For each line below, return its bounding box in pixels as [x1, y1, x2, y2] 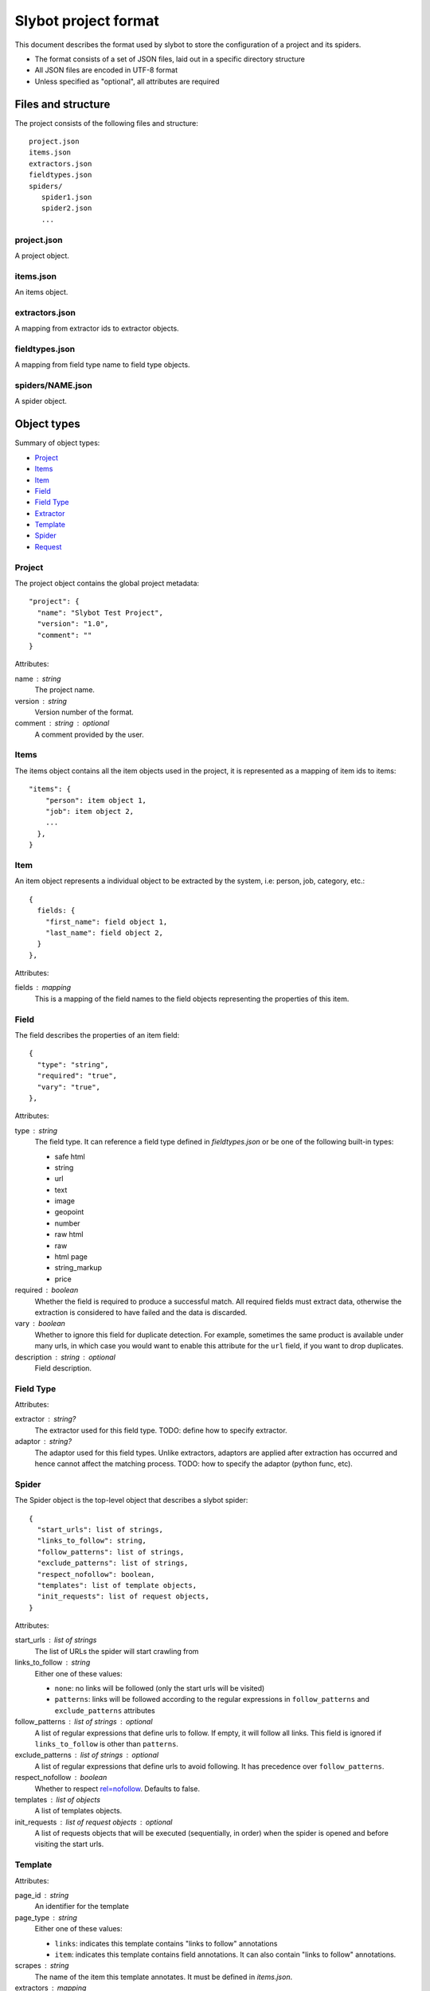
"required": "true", [37, 1071, 118, 1081]
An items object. [14, 288, 68, 297]
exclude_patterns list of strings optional [14, 1750, 159, 1760]
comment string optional [14, 718, 110, 728]
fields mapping [14, 983, 72, 992]
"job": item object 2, [45, 807, 135, 816]
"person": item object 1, [45, 796, 147, 804]
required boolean [14, 1285, 79, 1295]
